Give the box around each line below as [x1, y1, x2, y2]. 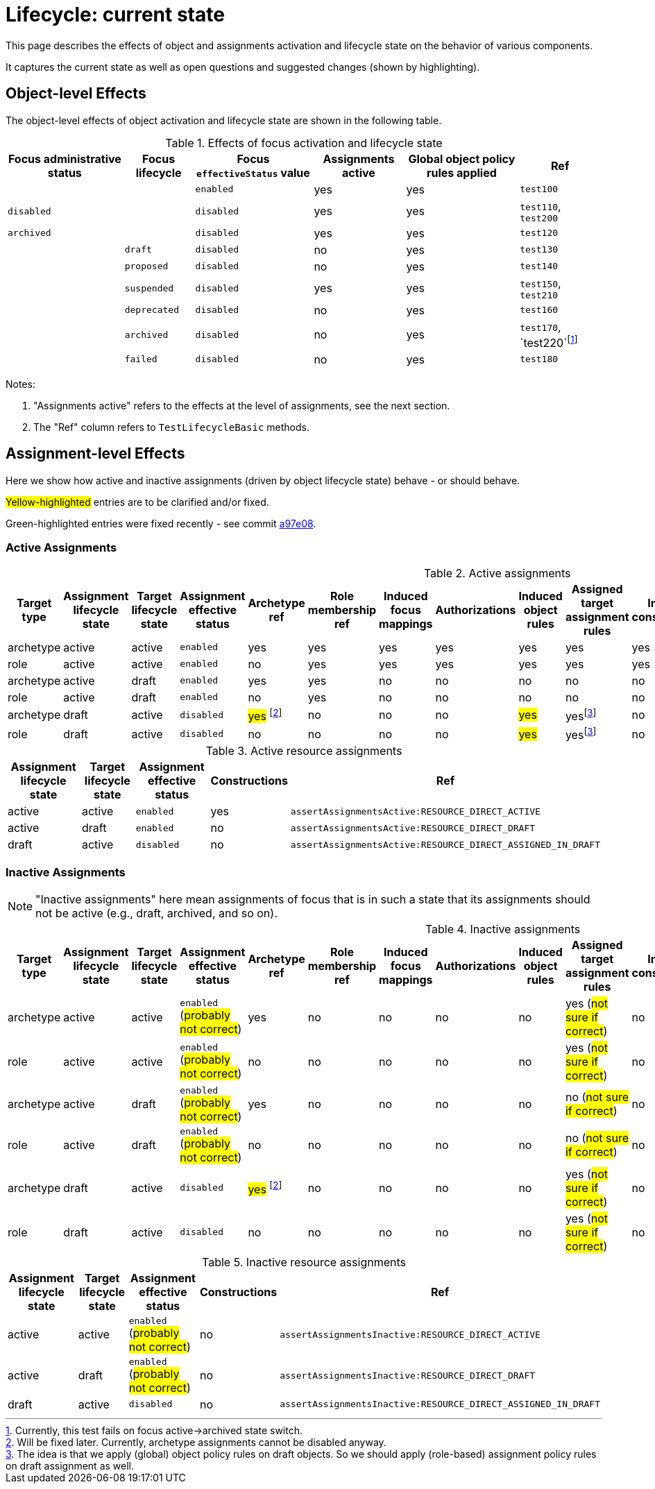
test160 [520, 305, 559, 316]
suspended [124, 282, 174, 293]
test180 [520, 354, 559, 365]
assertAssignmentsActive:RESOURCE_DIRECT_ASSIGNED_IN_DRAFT [290, 839, 600, 850]
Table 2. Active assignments [423, 565, 571, 580]
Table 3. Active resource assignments [205, 744, 402, 758]
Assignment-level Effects [6, 445, 185, 463]
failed [124, 354, 158, 365]
